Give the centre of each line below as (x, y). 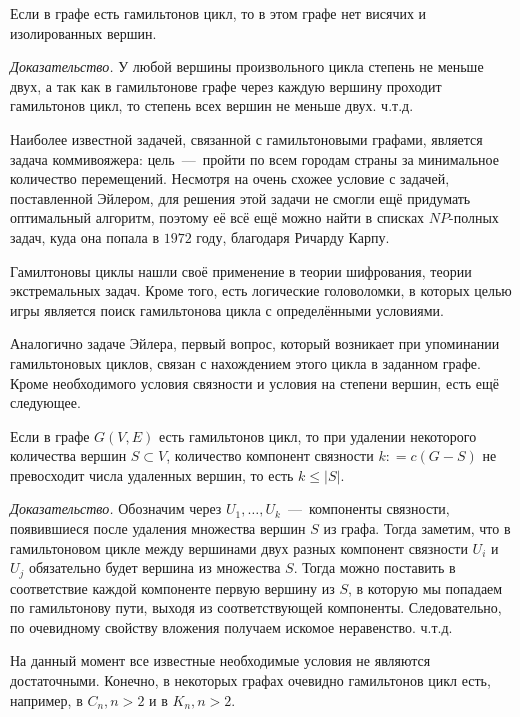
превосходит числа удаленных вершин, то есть (152, 474)
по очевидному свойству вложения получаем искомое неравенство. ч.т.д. (231, 626)
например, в (46, 699)
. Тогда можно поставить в (374, 567)
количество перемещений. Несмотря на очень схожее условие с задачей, (230, 178)
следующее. (45, 402)
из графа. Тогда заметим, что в (417, 528)
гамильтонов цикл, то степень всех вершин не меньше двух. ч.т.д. (212, 105)
